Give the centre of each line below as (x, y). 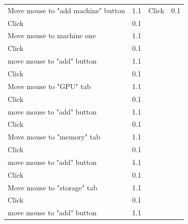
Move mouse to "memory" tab (54, 137)
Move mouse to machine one (52, 35)
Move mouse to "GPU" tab (49, 86)
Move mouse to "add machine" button (67, 10)
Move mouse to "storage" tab (53, 187)
